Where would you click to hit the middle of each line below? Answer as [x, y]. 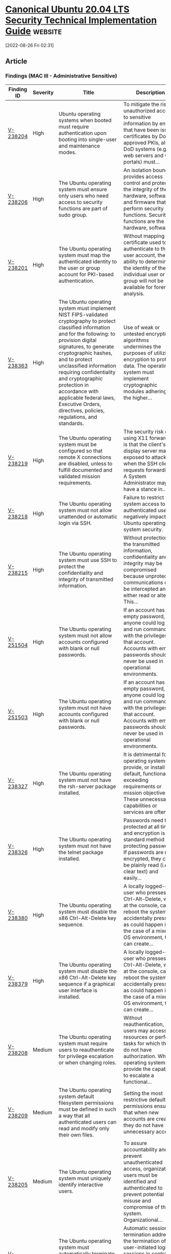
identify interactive [81, 1184]
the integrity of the [146, 189]
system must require [83, 1043]
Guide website [34, 31]
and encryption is [144, 833]
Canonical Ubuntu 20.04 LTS [67, 9]
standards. [71, 423]
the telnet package [81, 852]
